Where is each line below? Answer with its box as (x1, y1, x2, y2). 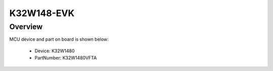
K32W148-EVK (9, 8, 75, 19)
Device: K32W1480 (34, 48, 75, 54)
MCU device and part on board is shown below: (9, 36, 109, 42)
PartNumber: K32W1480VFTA (34, 55, 97, 61)
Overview (9, 22, 43, 31)
